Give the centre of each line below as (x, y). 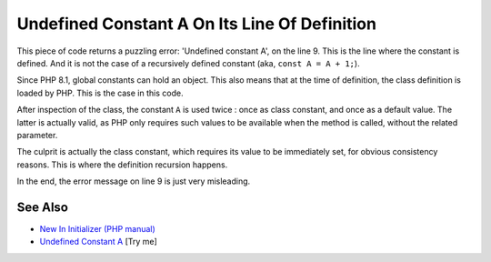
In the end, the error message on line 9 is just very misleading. (134, 181)
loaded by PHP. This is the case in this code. (100, 93)
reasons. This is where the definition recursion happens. (122, 165)
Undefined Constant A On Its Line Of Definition (197, 24)
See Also (42, 207)
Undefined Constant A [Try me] (99, 242)
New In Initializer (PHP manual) (98, 228)
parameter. (37, 135)
